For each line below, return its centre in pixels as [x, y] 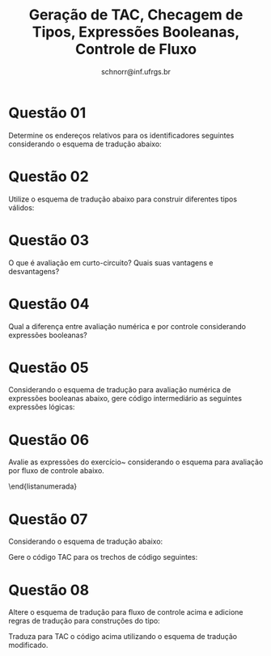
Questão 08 [49, 590]
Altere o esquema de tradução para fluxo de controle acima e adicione [126, 612]
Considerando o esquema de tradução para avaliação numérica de [120, 390]
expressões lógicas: [42, 407]
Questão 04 [49, 304]
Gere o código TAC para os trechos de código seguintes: [103, 557]
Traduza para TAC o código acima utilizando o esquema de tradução [123, 637]
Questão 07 [48, 519]
